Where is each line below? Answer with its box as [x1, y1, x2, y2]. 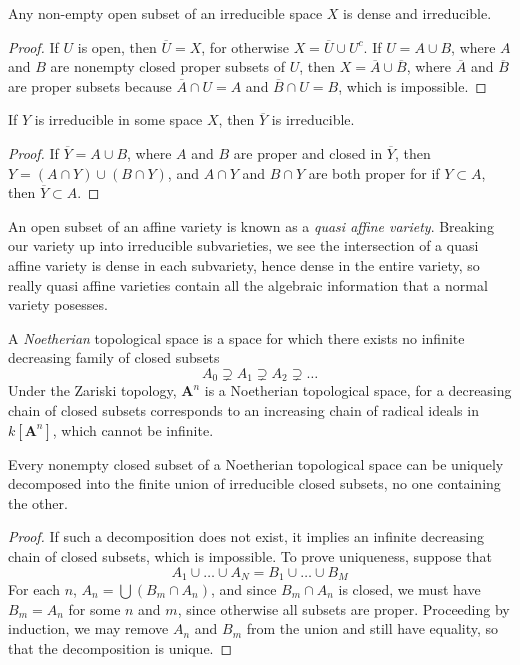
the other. [8, 492, 68, 513]
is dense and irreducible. [343, 3, 492, 23]
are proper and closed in [233, 142, 383, 163]
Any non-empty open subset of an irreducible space [8, 3, 323, 23]
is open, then [77, 36, 157, 57]
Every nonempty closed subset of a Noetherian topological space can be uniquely [8, 453, 504, 474]
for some [68, 598, 121, 619]
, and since [210, 578, 277, 599]
